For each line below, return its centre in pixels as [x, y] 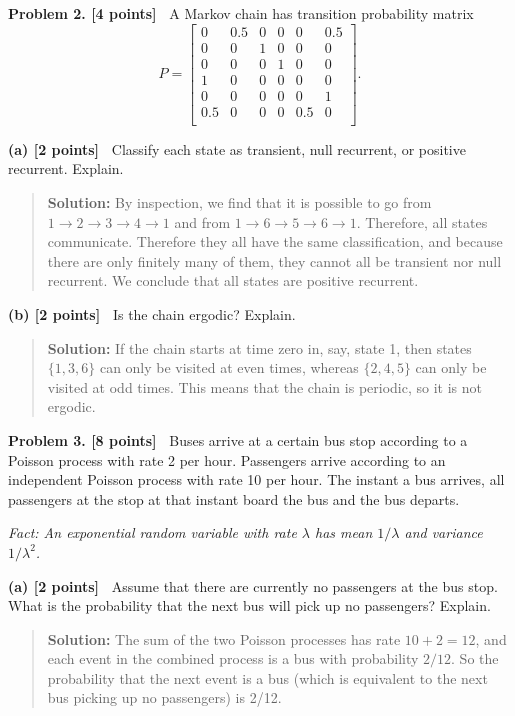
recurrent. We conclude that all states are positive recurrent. [233, 280]
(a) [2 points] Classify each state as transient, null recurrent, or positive [237, 148]
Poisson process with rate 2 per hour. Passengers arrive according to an [227, 459]
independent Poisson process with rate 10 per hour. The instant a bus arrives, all [256, 479]
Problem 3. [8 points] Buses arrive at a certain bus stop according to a [238, 439]
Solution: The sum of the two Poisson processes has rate [224, 638]
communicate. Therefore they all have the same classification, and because [275, 241]
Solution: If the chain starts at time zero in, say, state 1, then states [259, 347]
